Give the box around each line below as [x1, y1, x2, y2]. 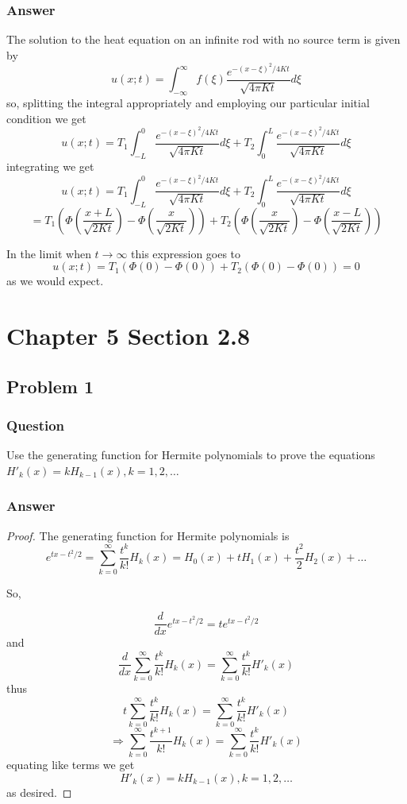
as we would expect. [6, 273, 104, 289]
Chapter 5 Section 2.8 [6, 319, 251, 352]
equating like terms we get [6, 756, 135, 773]
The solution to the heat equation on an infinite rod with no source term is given [6, 31, 401, 48]
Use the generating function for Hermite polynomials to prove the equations [6, 446, 375, 463]
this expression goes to [131, 245, 241, 261]
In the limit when [6, 245, 91, 261]
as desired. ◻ [6, 783, 72, 800]
